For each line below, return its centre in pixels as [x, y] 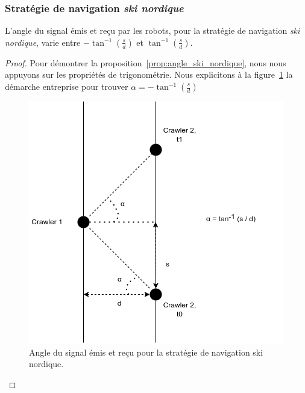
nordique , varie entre [43, 42]
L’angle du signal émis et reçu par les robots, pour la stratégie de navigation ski [152, 30]
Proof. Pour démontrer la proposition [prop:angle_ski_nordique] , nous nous [146, 62]
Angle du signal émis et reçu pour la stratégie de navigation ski [146, 352]
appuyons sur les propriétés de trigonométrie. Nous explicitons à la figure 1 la [149, 74]
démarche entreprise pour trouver [67, 86]
